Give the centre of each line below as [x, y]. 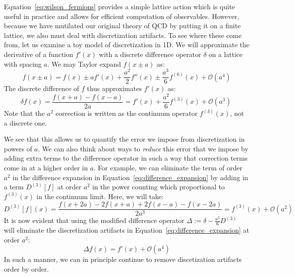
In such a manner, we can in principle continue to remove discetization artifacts [123, 259]
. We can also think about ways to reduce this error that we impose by [143, 148]
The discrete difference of [42, 88]
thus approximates [114, 88]
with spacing [23, 64]
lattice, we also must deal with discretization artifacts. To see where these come [123, 35]
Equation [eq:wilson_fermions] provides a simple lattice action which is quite [119, 6]
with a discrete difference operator [150, 54]
